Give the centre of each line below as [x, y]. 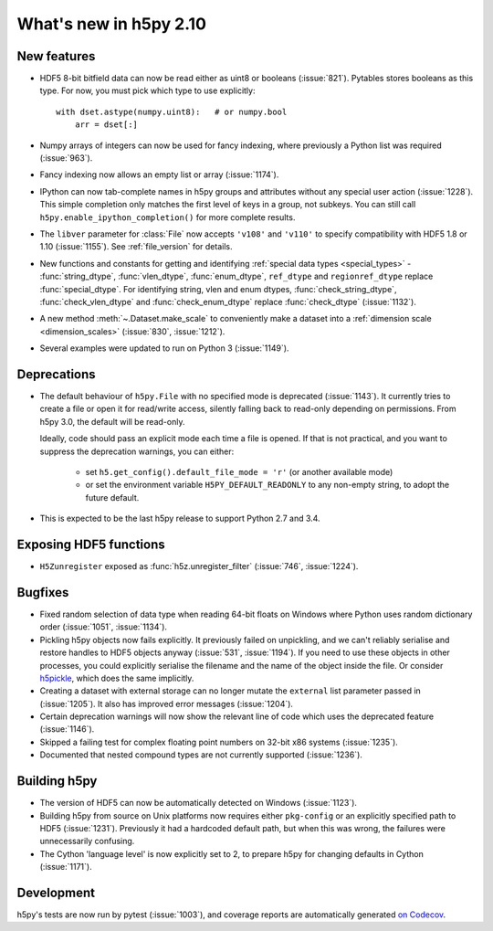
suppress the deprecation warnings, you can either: [137, 451]
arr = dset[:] [106, 125]
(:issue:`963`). [66, 158]
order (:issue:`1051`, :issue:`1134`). [104, 627]
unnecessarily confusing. [87, 841]
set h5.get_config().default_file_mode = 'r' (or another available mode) [239, 471]
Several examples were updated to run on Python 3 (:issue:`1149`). [164, 348]
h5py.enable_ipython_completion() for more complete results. [168, 217]
